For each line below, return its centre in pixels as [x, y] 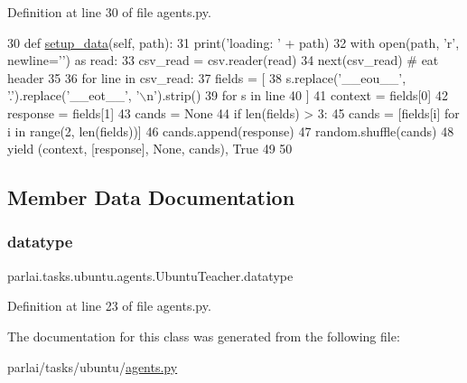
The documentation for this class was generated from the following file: [204, 336]
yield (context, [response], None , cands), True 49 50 [150, 149]
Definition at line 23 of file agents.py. [109, 306]
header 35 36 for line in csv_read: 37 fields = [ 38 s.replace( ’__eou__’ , [207, 77]
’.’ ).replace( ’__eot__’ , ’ [74, 95]
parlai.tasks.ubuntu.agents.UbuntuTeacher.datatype [150, 275]
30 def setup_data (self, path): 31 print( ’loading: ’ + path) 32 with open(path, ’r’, [233, 42]
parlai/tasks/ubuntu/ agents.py [93, 366]
